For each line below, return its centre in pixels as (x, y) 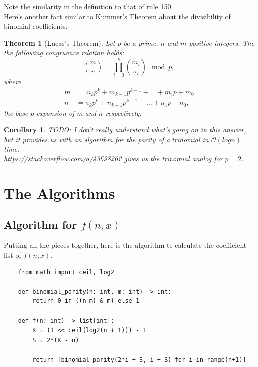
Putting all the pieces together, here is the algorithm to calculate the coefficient (125, 245)
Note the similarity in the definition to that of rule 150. (88, 6)
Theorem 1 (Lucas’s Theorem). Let (60, 42)
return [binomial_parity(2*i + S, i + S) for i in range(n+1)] (139, 359)
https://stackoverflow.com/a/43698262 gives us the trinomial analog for (113, 159)
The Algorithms (60, 192)
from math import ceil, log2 (66, 272)
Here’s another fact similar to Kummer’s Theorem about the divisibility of (117, 16)
